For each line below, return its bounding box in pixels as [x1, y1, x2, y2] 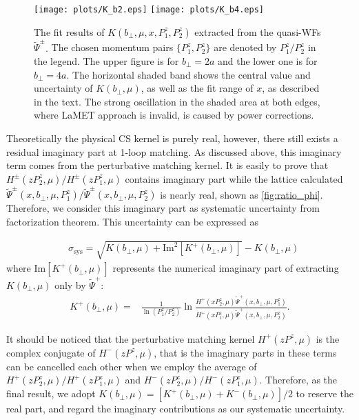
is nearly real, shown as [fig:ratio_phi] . [160, 187, 323, 201]
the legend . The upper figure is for [34, 53, 179, 68]
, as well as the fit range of [141, 81, 254, 95]
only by [54, 277, 86, 292]
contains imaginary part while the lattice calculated [125, 171, 343, 186]
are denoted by [214, 40, 277, 54]
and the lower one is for [218, 53, 318, 68]
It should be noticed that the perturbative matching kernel [6, 331, 255, 346]
